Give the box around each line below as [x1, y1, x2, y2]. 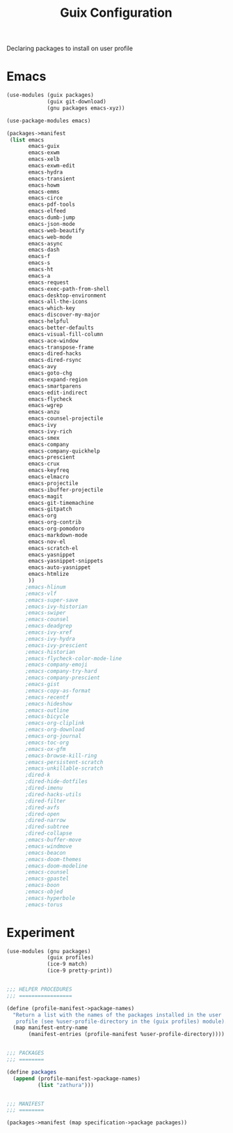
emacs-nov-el [28, 538, 67, 545]
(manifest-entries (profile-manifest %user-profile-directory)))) [28, 1031, 225, 1038]
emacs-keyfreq [28, 467, 70, 474]
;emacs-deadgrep [24, 623, 72, 630]
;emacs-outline [24, 706, 70, 714]
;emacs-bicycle [24, 713, 70, 720]
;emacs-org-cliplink [24, 720, 85, 727]
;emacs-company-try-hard [24, 668, 97, 675]
